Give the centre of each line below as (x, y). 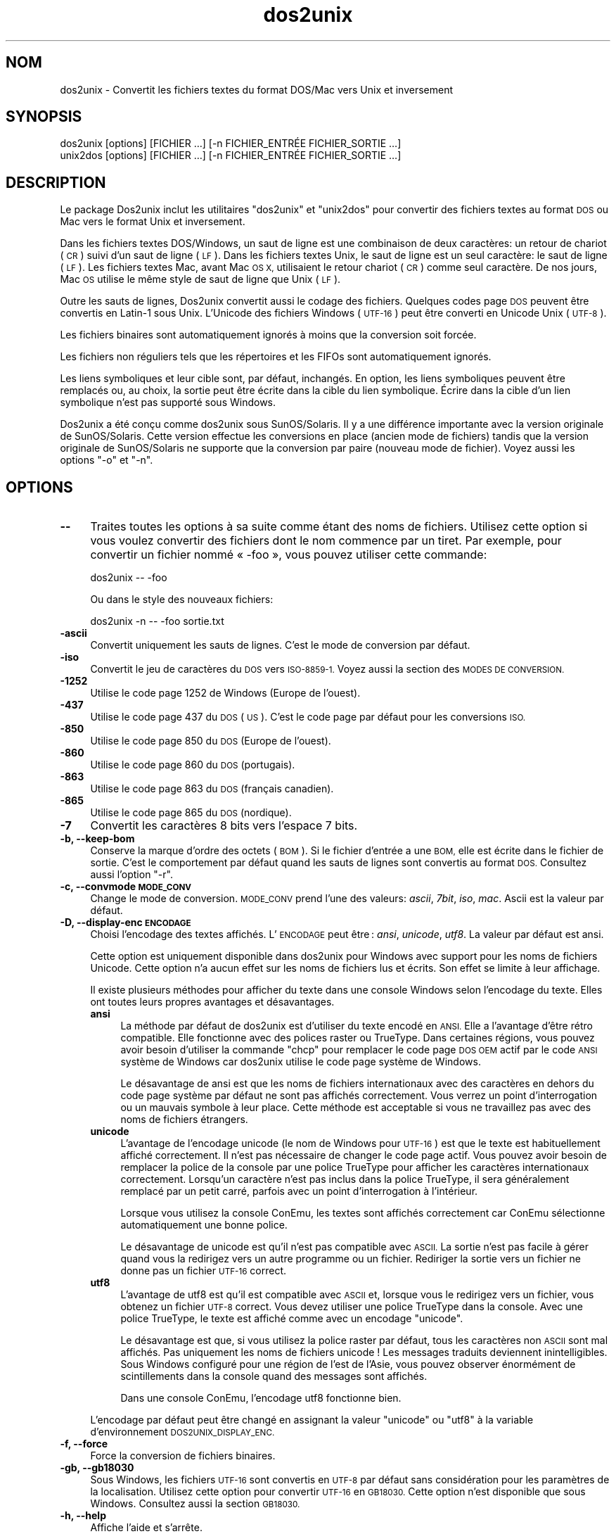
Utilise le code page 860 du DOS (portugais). (193, 765)
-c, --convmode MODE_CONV (126, 887)
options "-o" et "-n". (107, 460)
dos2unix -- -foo (129, 578)
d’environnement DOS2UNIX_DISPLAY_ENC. (182, 1432)
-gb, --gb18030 (97, 1468)
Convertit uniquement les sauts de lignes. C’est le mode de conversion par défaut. (280, 645)
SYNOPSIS (44, 117)
